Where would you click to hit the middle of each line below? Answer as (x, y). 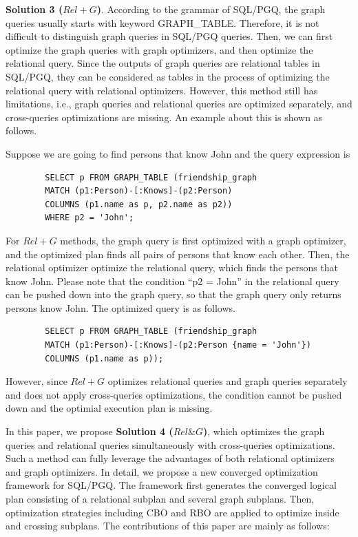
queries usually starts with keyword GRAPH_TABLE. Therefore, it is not (162, 22)
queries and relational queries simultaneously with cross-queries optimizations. (170, 444)
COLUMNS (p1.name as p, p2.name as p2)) (139, 204)
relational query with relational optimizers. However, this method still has (162, 90)
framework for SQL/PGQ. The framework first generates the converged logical (171, 485)
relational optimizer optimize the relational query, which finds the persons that (172, 267)
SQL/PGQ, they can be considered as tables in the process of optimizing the (168, 76)
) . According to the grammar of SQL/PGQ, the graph (211, 9)
